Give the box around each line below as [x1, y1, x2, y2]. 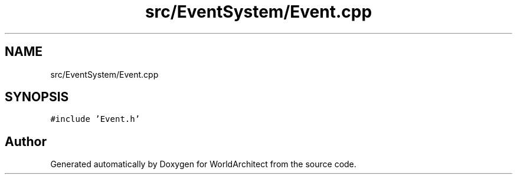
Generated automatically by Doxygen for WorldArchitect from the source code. [50, 159, 356, 170]
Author [5, 134, 47, 149]
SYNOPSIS [5, 89, 69, 105]
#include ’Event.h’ [50, 114, 140, 124]
